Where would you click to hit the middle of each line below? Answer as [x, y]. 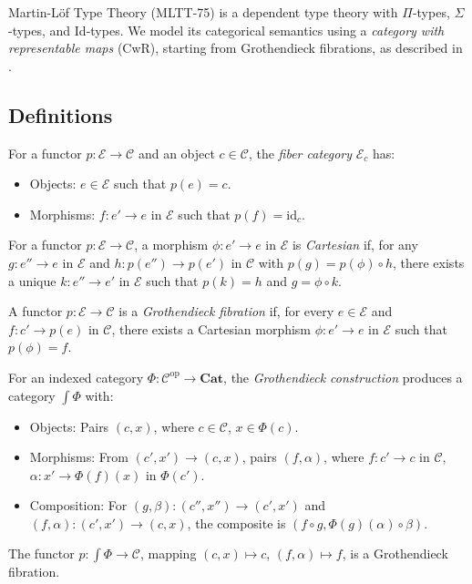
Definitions [61, 114]
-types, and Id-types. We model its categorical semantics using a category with [226, 30]
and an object [176, 153]
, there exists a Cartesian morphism [211, 328]
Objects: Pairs [69, 426]
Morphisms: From [79, 457]
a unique [32, 280]
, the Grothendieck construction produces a [343, 377]
